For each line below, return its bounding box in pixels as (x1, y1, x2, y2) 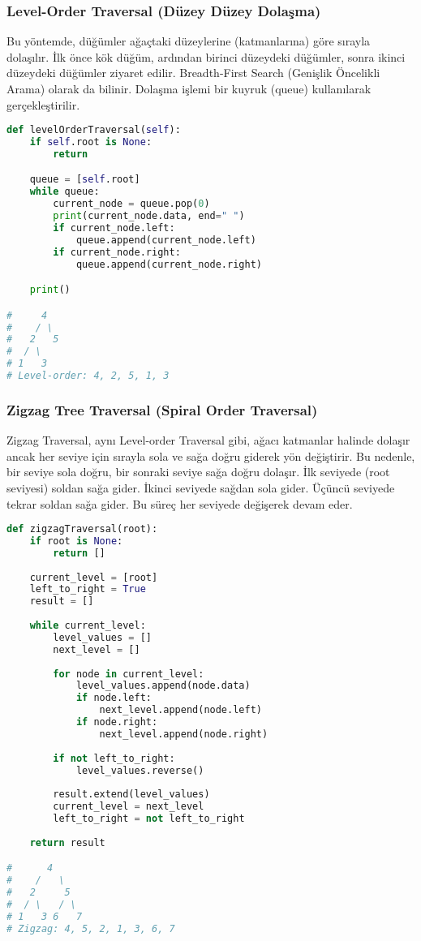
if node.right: (75, 716, 158, 728)
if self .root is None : (29, 136, 153, 148)
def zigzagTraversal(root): (6, 523, 158, 535)
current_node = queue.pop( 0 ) (53, 198, 210, 210)
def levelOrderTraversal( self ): (6, 124, 181, 136)
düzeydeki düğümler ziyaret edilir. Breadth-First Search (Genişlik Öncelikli (6, 64, 380, 81)
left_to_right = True (29, 583, 146, 595)
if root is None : (29, 535, 123, 547)
